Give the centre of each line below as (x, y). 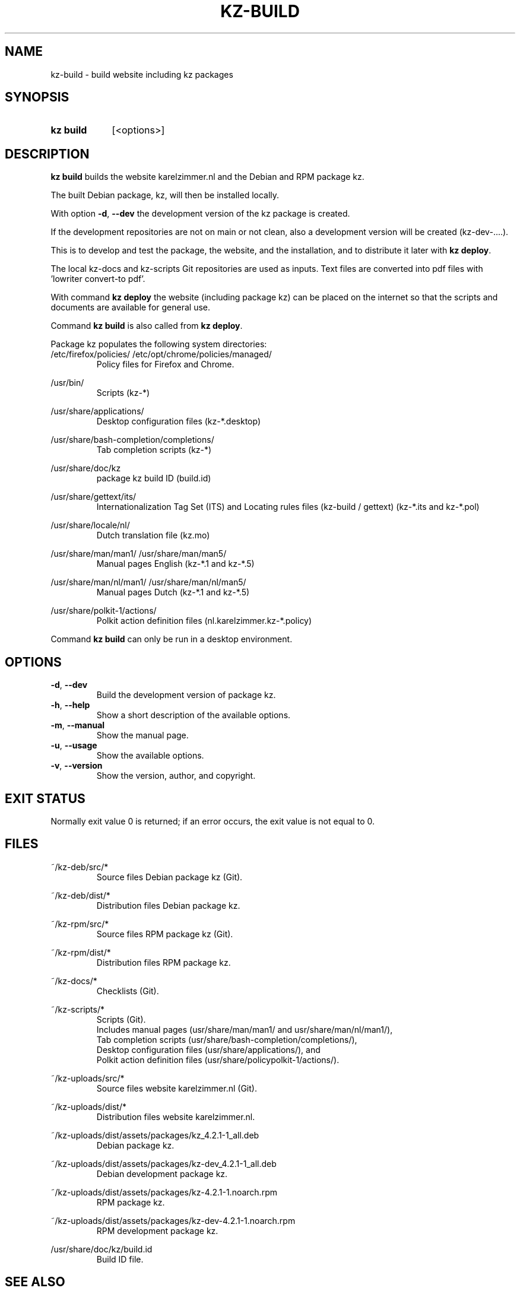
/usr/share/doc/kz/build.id (102, 1249)
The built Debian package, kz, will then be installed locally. (165, 195)
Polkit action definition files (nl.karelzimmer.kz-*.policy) (204, 621)
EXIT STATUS (45, 798)
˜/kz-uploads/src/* (88, 1078)
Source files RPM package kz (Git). (165, 934)
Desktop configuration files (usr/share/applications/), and (208, 1049)
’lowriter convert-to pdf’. (98, 279)
